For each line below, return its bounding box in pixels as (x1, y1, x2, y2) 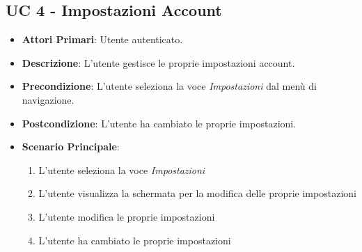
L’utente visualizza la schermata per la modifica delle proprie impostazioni (38, 186, 356, 200)
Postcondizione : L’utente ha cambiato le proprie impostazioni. (22, 116, 297, 130)
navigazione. (22, 92, 74, 107)
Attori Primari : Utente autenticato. (22, 32, 183, 47)
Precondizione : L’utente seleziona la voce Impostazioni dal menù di (22, 79, 317, 93)
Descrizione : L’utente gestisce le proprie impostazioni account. (22, 55, 295, 70)
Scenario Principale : (22, 139, 120, 154)
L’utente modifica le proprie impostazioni (38, 209, 215, 223)
